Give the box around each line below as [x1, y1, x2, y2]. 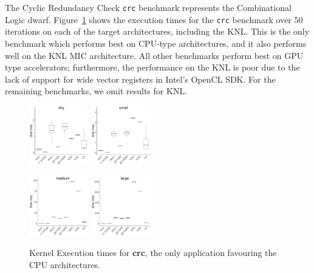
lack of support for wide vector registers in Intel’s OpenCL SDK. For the [5, 72, 276, 85]
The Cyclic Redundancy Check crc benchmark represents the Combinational [5, 1, 292, 13]
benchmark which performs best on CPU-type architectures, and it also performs [5, 36, 307, 49]
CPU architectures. [29, 258, 101, 271]
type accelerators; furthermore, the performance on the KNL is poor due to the [5, 61, 300, 74]
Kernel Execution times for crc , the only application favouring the [29, 246, 277, 259]
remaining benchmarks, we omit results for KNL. [5, 85, 188, 97]
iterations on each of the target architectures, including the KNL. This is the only [5, 25, 310, 38]
